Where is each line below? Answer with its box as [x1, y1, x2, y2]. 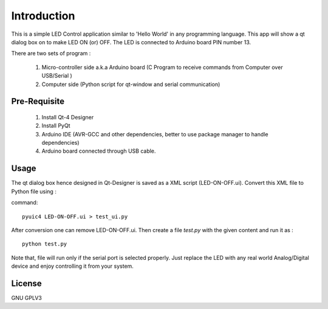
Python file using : [11, 188, 57, 195]
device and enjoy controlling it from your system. [11, 262, 134, 270]
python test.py [22, 241, 67, 248]
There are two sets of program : [11, 50, 91, 57]
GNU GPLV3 [11, 294, 43, 302]
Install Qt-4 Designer [41, 113, 94, 121]
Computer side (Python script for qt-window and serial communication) [41, 81, 220, 88]
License [11, 278, 42, 288]
